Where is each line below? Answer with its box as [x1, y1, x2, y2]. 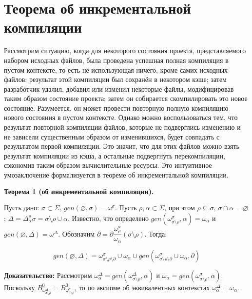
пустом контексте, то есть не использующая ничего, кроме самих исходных [4, 64, 228, 75]
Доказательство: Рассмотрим [4, 270, 92, 280]
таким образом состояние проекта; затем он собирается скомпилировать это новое [4, 93, 248, 103]
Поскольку [4, 282, 35, 292]
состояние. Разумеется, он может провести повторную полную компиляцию [4, 102, 229, 113]
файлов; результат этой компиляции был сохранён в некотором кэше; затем [4, 74, 227, 84]
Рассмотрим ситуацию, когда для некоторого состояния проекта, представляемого [4, 45, 246, 56]
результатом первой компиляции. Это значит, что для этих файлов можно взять [4, 141, 239, 151]
